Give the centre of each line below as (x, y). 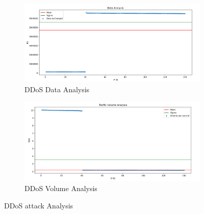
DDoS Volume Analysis (61, 188)
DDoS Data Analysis (57, 89)
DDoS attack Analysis (39, 205)
